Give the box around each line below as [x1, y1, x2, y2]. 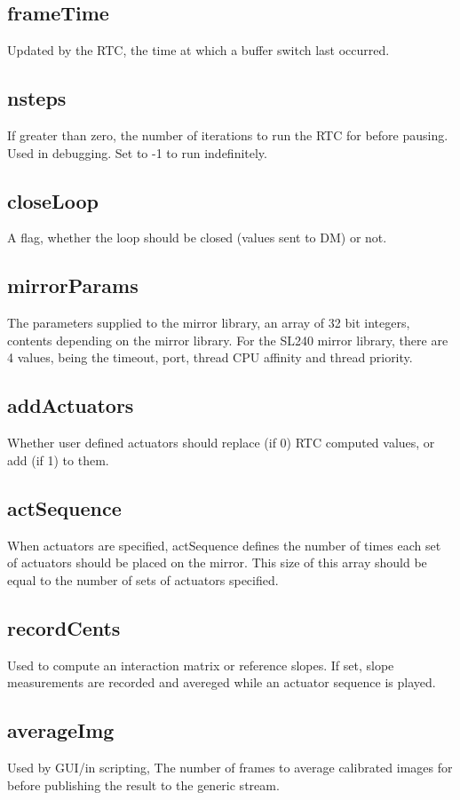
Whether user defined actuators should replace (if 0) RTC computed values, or [7, 433, 435, 452]
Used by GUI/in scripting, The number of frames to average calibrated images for [7, 757, 453, 776]
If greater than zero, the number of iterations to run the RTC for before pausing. [7, 126, 448, 144]
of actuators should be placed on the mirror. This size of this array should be [7, 553, 427, 572]
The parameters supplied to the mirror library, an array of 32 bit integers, [7, 313, 410, 332]
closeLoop [7, 186, 99, 214]
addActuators [7, 392, 134, 419]
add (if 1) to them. [7, 450, 109, 469]
